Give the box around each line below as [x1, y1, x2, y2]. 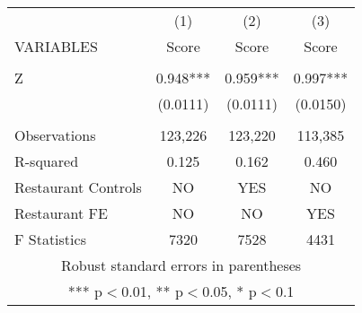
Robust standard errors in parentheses [61, 255, 302, 275]
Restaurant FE [14, 203, 108, 223]
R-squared [14, 151, 79, 171]
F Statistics [14, 229, 86, 249]
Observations [14, 125, 96, 145]
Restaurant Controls [14, 177, 142, 197]
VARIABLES [14, 36, 98, 57]
